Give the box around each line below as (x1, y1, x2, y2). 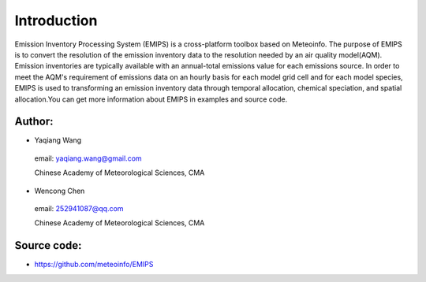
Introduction (14, 12, 98, 29)
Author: (14, 115, 54, 128)
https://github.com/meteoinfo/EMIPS (34, 260, 154, 269)
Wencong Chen (34, 186, 85, 195)
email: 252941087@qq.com (34, 203, 124, 213)
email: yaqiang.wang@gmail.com (34, 154, 142, 163)
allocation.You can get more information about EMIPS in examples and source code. (14, 95, 288, 104)
